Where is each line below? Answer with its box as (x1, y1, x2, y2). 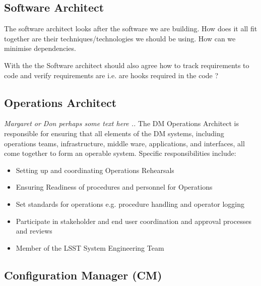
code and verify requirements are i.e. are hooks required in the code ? (4, 70, 219, 80)
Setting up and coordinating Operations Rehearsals (16, 164, 174, 175)
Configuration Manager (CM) (4, 267, 162, 282)
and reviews (16, 225, 52, 236)
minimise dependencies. (4, 43, 76, 53)
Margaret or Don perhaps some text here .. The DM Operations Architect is (4, 118, 239, 129)
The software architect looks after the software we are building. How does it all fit (4, 23, 257, 34)
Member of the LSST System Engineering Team (16, 242, 164, 253)
